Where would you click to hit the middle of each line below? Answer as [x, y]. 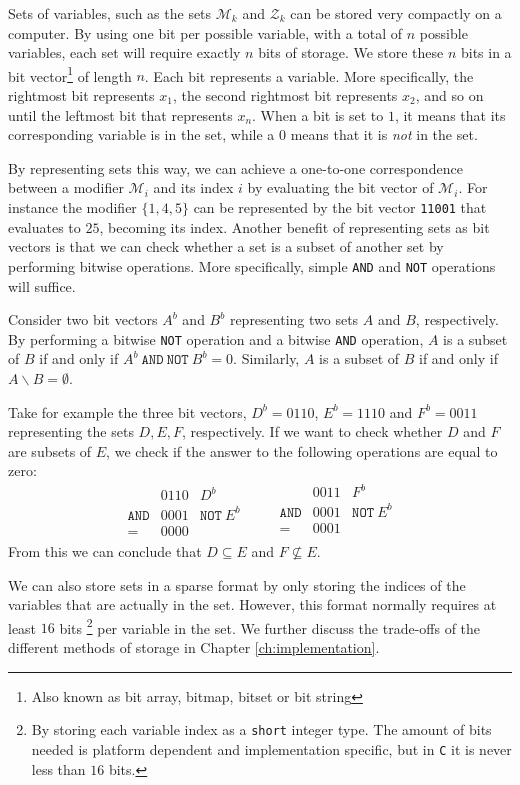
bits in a [486, 52]
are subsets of [50, 450]
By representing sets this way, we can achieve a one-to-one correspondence [235, 167]
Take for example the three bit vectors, [127, 411]
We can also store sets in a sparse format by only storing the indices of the [237, 584]
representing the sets [71, 431]
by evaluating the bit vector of [340, 187]
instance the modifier [72, 207]
